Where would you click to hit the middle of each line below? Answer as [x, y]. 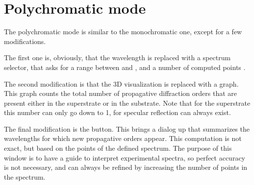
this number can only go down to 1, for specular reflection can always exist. [117, 112]
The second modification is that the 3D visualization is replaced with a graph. [121, 83]
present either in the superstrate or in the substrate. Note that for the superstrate [127, 103]
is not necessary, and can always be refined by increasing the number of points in [126, 167]
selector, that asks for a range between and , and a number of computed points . [125, 67]
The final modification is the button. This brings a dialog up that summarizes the [127, 128]
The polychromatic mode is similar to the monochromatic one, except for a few [123, 32]
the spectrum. [25, 176]
